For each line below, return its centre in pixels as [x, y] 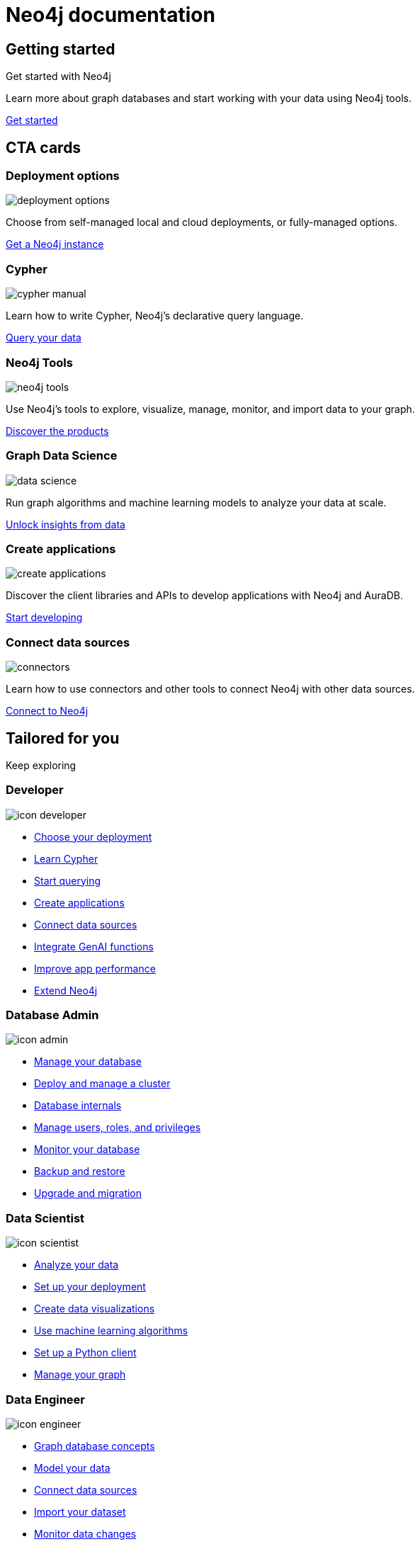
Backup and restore [80, 1171]
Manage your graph [80, 1375]
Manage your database [88, 1062]
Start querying [68, 880]
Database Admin [52, 1015]
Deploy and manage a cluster [102, 1084]
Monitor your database [87, 1150]
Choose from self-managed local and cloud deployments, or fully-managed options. [202, 222]
